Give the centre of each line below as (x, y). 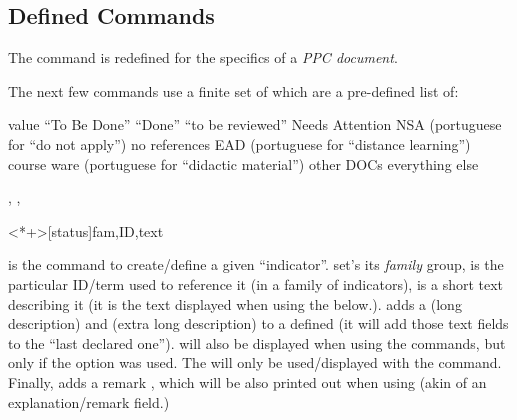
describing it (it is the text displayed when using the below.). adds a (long (235, 303)
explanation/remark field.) (89, 401)
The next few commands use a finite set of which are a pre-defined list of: (233, 90)
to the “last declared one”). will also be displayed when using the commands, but (257, 342)
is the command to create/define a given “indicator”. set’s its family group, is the (256, 264)
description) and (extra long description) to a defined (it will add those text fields (258, 323)
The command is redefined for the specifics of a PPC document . (203, 57)
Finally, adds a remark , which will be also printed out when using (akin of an (247, 381)
